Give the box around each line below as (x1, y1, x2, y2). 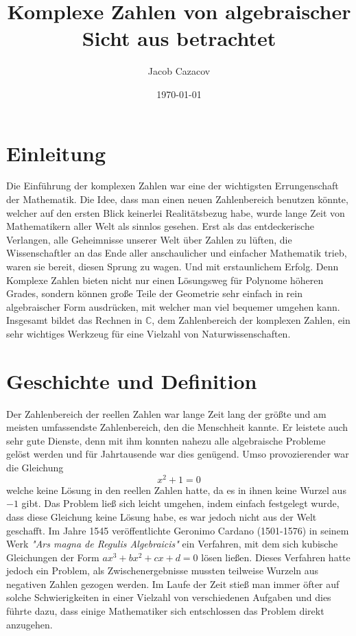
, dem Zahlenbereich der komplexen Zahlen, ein (152, 313, 351, 327)
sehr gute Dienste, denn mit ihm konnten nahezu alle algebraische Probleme (6, 433, 326, 447)
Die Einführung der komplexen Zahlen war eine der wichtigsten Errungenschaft (6, 178, 339, 193)
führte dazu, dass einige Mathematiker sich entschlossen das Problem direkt (6, 604, 324, 618)
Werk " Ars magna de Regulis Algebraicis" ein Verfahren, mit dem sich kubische (6, 537, 338, 551)
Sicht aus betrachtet (82, 24, 276, 52)
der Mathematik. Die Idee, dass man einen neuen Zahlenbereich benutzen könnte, (6, 192, 348, 207)
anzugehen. (6, 617, 53, 631)
